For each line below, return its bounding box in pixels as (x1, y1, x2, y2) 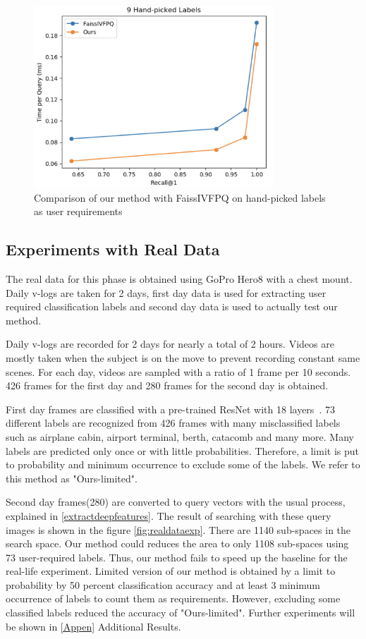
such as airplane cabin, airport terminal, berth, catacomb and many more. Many (6, 429, 354, 444)
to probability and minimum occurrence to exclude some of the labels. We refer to (6, 457, 360, 472)
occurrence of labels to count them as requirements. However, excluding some (6, 591, 341, 606)
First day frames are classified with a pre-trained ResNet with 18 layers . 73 (6, 401, 335, 416)
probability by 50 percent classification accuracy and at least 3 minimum (6, 577, 321, 592)
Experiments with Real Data (6, 238, 220, 260)
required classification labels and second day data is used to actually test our (6, 299, 338, 314)
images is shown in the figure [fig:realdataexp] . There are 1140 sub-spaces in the (6, 522, 351, 537)
